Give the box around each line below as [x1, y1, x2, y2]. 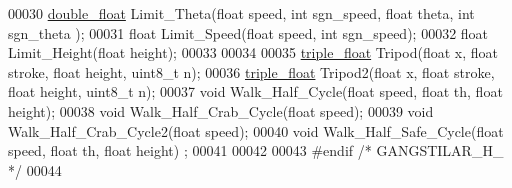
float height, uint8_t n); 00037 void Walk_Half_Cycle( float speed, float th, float [8, 81, 503, 102]
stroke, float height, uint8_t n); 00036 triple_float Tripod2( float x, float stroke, [8, 61, 495, 82]
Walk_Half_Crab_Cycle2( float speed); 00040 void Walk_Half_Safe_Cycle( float [8, 120, 504, 141]
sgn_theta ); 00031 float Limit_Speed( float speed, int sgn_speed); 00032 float [8, 22, 489, 43]
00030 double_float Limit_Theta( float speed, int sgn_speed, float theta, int [8, 3, 475, 23]
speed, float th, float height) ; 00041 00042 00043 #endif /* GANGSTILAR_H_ [8, 140, 504, 161]
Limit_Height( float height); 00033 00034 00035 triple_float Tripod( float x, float [8, 42, 498, 63]
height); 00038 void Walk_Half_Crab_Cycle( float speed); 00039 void [8, 100, 434, 121]
